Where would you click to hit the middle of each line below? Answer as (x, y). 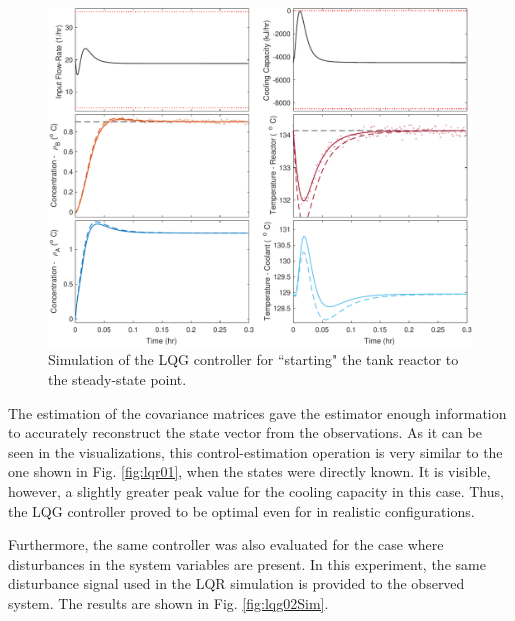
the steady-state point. (117, 379)
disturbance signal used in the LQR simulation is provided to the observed (236, 583)
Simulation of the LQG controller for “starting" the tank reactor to (253, 359)
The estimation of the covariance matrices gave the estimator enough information (257, 412)
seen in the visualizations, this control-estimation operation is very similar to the (255, 451)
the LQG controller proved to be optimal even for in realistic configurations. (241, 510)
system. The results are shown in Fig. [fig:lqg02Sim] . (168, 603)
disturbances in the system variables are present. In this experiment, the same (247, 563)
